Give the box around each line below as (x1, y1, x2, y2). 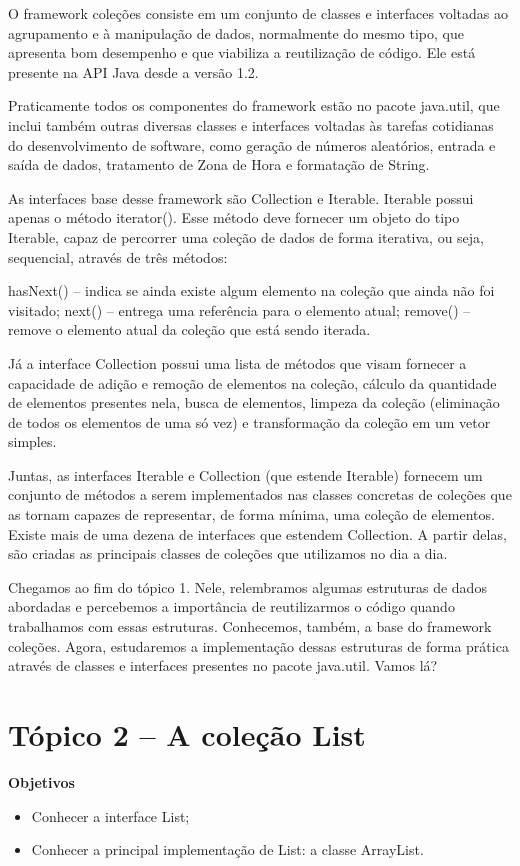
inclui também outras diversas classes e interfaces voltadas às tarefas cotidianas (8, 114, 494, 135)
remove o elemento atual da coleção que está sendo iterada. (8, 319, 371, 340)
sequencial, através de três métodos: (8, 246, 228, 267)
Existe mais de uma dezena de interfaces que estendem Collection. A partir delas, (8, 523, 507, 544)
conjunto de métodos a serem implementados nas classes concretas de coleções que (8, 484, 512, 505)
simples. (8, 431, 57, 452)
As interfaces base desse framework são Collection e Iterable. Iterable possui (8, 187, 474, 208)
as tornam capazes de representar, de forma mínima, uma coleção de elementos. (8, 504, 495, 525)
